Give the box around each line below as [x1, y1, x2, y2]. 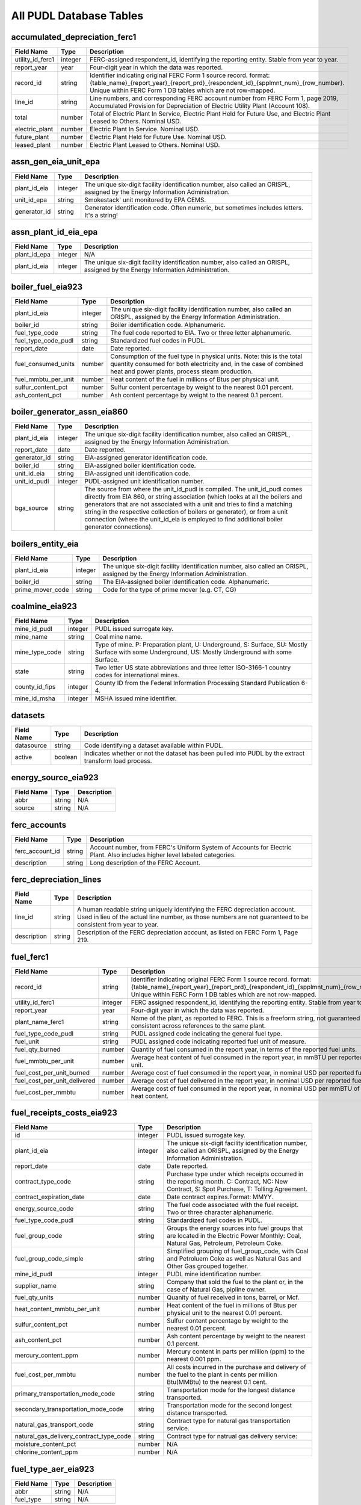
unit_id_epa [14, 196, 48, 204]
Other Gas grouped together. [166, 1262, 248, 1270]
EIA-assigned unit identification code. [84, 470, 191, 478]
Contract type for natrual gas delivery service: [166, 1432, 298, 1441]
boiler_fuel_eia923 [11, 282, 83, 292]
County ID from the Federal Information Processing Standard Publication [94, 679, 300, 687]
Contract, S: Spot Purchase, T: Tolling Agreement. [166, 1185, 308, 1193]
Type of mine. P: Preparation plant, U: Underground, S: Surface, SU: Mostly [94, 641, 308, 649]
